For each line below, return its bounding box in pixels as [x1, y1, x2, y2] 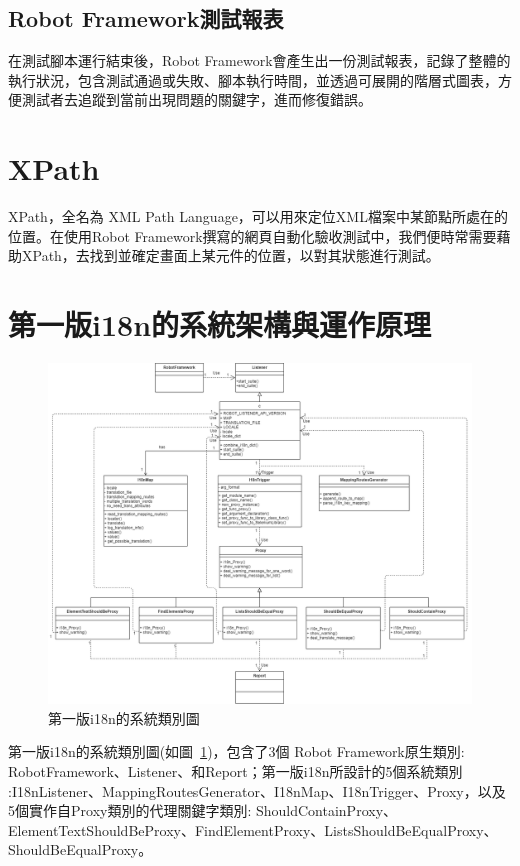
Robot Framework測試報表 [8, 3, 284, 34]
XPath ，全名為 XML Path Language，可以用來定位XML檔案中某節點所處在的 [8, 206, 508, 227]
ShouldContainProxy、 [255, 800, 398, 821]
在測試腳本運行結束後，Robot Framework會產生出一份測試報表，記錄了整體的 [8, 50, 511, 71]
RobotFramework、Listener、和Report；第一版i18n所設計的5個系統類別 [8, 760, 463, 781]
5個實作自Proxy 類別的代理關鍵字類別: [8, 800, 252, 821]
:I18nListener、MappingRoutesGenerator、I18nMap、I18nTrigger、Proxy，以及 [8, 780, 506, 801]
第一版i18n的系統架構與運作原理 [8, 304, 432, 345]
